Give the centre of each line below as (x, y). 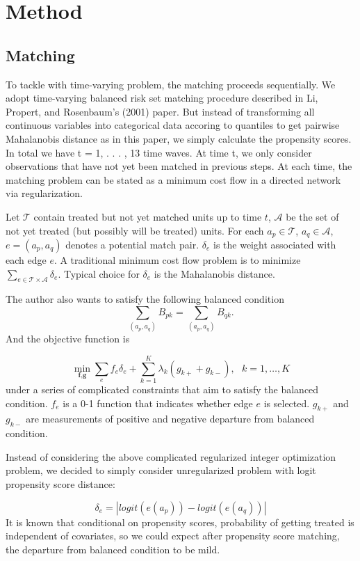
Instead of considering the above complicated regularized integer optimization (171, 456)
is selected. (287, 403)
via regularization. (44, 193)
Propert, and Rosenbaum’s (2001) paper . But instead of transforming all (160, 111)
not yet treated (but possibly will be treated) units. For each (135, 230)
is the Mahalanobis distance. (214, 273)
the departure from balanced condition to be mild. (113, 549)
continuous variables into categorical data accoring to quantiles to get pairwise (173, 125)
